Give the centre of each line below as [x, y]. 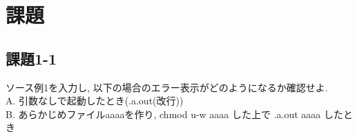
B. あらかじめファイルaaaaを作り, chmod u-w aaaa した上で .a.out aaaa [163, 114]
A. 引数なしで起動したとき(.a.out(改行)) [95, 101]
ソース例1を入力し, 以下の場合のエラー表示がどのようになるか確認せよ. [167, 87]
